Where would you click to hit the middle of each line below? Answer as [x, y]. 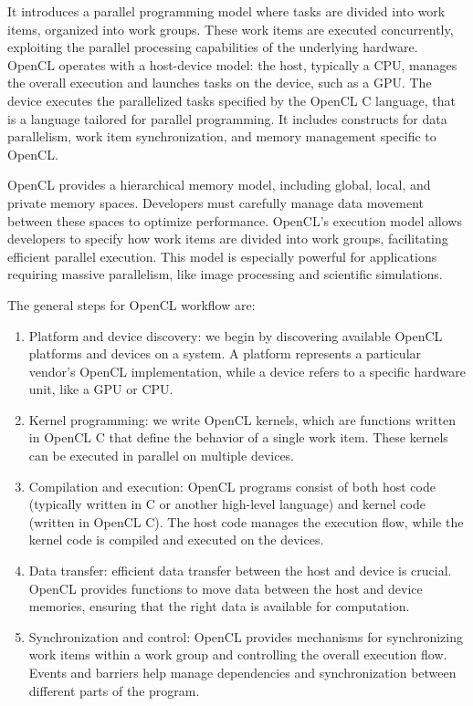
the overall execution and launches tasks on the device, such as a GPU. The [220, 83]
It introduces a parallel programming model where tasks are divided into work [226, 11]
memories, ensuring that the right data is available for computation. [219, 606]
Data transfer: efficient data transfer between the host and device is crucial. [240, 571]
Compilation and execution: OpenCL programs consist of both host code [232, 486]
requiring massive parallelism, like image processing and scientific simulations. [225, 274]
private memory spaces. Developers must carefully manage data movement [215, 202]
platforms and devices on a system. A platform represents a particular [225, 353]
